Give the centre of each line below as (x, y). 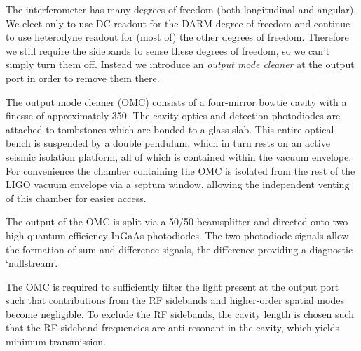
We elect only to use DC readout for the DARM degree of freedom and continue (178, 23)
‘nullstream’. (32, 263)
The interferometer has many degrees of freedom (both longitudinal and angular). (181, 9)
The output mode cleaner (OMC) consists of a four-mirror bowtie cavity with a (176, 101)
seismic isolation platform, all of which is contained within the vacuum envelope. (179, 156)
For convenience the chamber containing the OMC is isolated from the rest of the (180, 170)
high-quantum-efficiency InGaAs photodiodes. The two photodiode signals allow (177, 235)
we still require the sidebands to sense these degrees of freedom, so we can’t (168, 50)
